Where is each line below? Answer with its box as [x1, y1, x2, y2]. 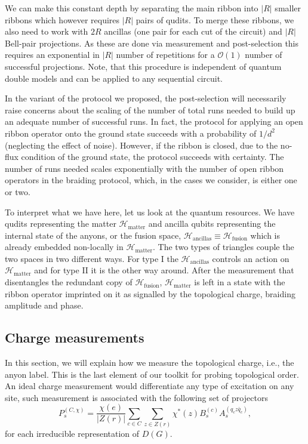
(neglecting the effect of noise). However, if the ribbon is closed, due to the [5, 138, 278, 151]
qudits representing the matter [5, 217, 116, 230]
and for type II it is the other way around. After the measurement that [34, 264, 294, 276]
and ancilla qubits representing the [148, 217, 276, 230]
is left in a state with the [194, 276, 285, 288]
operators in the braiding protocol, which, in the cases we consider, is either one [5, 174, 297, 186]
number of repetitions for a [116, 48, 215, 61]
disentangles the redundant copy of [5, 276, 133, 288]
